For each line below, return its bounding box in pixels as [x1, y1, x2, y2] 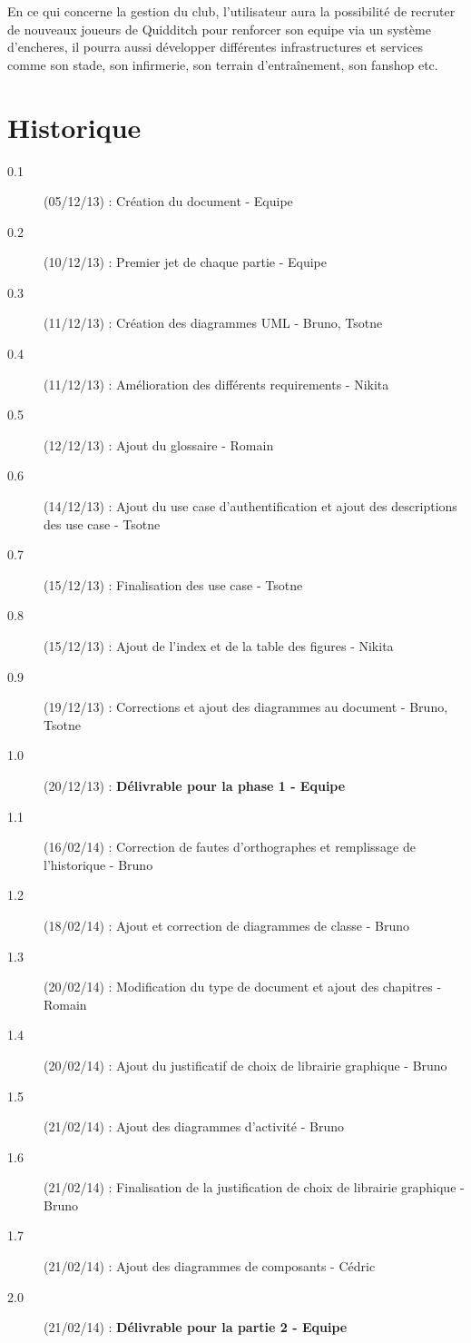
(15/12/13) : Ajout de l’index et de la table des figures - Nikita [44, 637, 394, 655]
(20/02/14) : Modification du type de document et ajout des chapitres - [44, 977, 442, 996]
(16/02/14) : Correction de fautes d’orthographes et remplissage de [44, 837, 416, 856]
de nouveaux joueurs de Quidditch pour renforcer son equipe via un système [7, 19, 431, 38]
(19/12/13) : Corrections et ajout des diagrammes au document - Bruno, [44, 697, 448, 716]
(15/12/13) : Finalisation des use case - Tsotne [44, 575, 303, 594]
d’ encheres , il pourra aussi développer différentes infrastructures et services [7, 37, 423, 56]
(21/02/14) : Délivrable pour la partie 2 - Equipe [44, 1318, 348, 1337]
